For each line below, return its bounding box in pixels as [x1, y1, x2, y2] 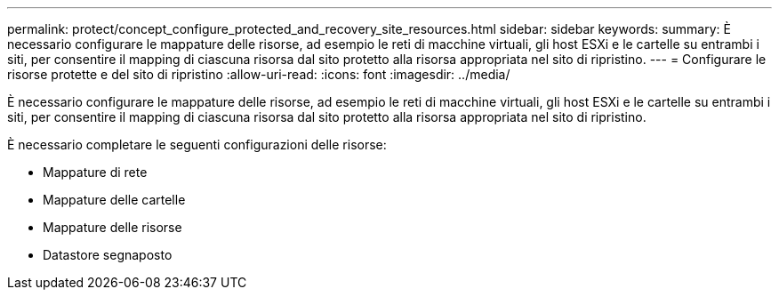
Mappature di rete [43, 165, 148, 180]
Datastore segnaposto [43, 247, 173, 262]
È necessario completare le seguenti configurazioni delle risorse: [7, 137, 387, 152]
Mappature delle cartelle [43, 192, 186, 207]
